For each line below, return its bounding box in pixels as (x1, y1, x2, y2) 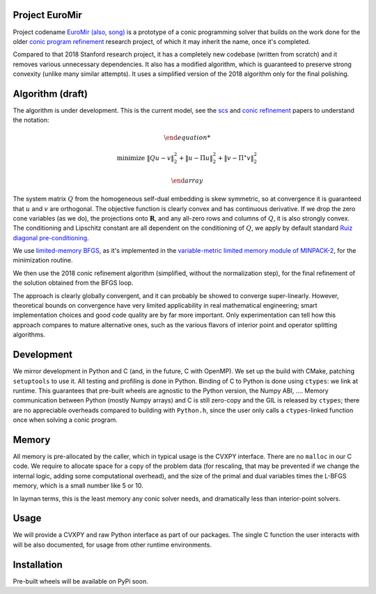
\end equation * (164, 133, 211, 141)
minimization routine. (13, 256, 73, 265)
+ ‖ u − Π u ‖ (178, 154, 213, 162)
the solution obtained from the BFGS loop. (13, 279, 134, 287)
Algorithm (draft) (13, 88, 88, 100)
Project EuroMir (13, 9, 83, 21)
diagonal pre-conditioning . (13, 233, 90, 242)
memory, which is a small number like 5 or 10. (13, 481, 143, 490)
